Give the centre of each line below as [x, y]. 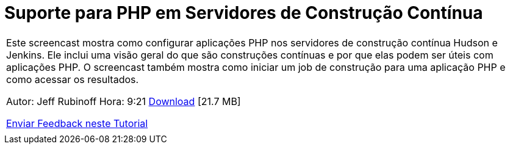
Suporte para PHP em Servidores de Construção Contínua [244, 13]
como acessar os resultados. [73, 79]
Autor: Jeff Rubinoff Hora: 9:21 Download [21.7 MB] [124, 101]
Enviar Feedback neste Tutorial [77, 123]
